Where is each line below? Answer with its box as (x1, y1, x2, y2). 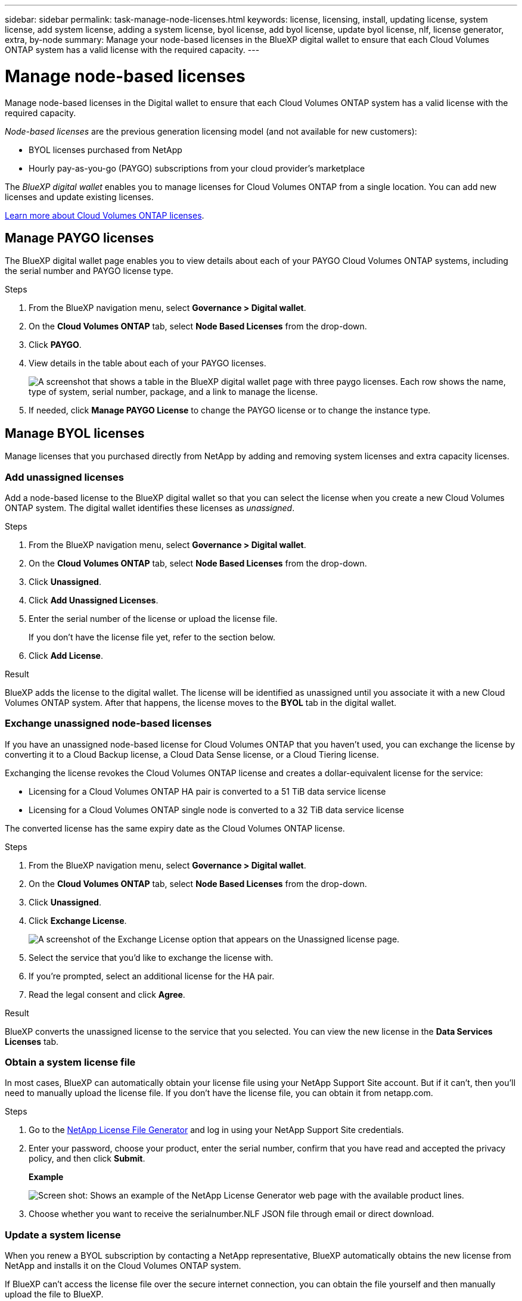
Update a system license (5, 1228, 121, 1241)
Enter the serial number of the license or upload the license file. (29, 613, 278, 624)
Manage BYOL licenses (5, 425, 145, 441)
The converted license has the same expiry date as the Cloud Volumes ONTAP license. (5, 823, 345, 833)
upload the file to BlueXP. (5, 1289, 104, 1300)
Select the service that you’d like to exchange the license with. (29, 952, 274, 963)
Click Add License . (29, 650, 103, 661)
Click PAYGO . (29, 340, 82, 350)
